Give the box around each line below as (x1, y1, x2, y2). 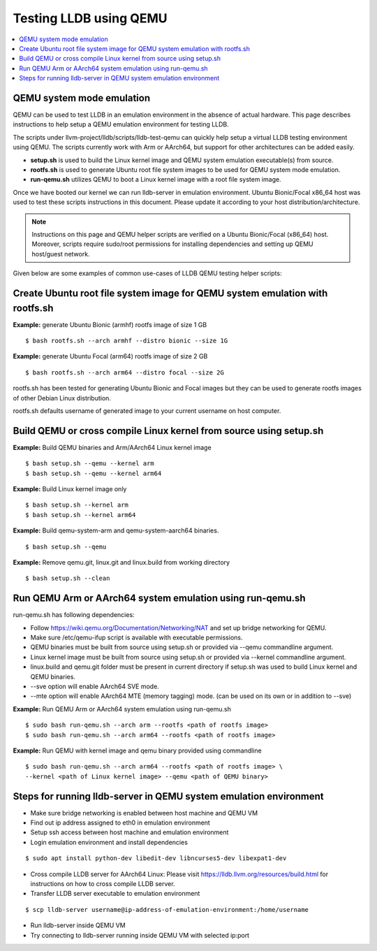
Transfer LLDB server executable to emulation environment (30, 890, 200, 898)
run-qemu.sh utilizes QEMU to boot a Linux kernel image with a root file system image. (30, 175, 282, 184)
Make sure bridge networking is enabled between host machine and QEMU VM (30, 808, 258, 817)
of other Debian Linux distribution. (13, 393, 112, 402)
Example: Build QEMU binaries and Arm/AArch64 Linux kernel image (13, 443, 212, 451)
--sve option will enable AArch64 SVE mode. (30, 682, 160, 690)
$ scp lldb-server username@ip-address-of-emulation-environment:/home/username (25, 906, 309, 913)
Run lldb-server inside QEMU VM (30, 921, 126, 929)
